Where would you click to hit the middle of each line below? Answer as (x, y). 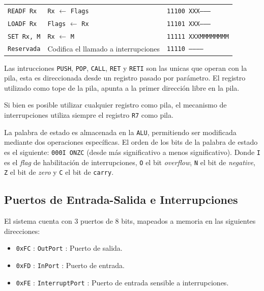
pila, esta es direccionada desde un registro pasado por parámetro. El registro (125, 78)
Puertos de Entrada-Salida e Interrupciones (121, 200)
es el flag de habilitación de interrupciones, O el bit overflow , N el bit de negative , (130, 162)
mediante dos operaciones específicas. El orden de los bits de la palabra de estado (131, 142)
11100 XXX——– (189, 11)
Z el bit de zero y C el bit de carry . (59, 172)
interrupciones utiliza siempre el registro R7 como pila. (89, 115)
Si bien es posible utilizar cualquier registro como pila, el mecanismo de (115, 105)
